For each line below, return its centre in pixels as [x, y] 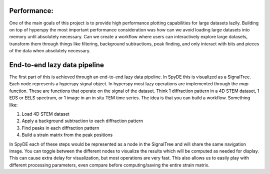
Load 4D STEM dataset [45, 114]
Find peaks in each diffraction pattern [60, 128]
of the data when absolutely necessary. [50, 51]
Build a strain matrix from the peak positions [67, 135]
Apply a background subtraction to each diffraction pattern [82, 121]
